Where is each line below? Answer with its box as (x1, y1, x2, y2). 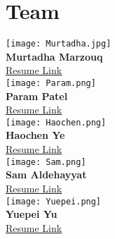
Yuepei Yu (6, 207, 57, 221)
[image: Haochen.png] (6, 117, 107, 128)
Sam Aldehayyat (6, 167, 87, 182)
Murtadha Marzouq (6, 49, 103, 63)
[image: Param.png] (6, 78, 96, 88)
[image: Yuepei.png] (6, 196, 102, 207)
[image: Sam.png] (6, 157, 86, 167)
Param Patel (6, 88, 68, 103)
